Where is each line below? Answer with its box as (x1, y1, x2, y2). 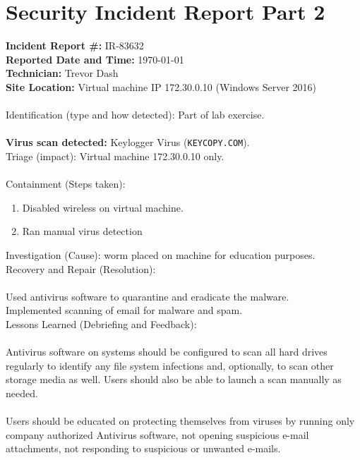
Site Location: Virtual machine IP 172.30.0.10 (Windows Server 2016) (6, 79, 316, 94)
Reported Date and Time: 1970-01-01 (6, 52, 184, 66)
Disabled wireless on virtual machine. (22, 200, 184, 214)
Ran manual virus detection (22, 224, 143, 238)
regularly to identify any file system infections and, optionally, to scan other (6, 358, 334, 373)
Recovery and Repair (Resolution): (6, 261, 156, 276)
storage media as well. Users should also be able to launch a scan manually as (6, 372, 342, 387)
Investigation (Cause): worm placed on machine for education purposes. (6, 247, 316, 262)
